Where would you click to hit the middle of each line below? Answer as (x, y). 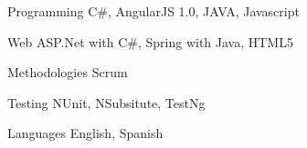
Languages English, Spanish (85, 133)
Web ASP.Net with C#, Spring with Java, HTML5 (150, 41)
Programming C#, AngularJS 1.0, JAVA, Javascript (153, 11)
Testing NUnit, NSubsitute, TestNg (106, 102)
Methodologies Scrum (68, 72)
